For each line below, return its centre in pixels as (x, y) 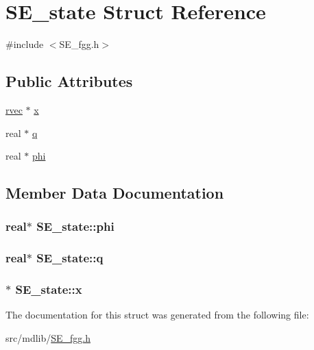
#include (25, 44)
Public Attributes (69, 81)
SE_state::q (70, 258)
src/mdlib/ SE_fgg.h (48, 337)
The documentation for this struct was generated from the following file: (157, 315)
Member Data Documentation (115, 193)
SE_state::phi (75, 226)
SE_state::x (49, 289)
